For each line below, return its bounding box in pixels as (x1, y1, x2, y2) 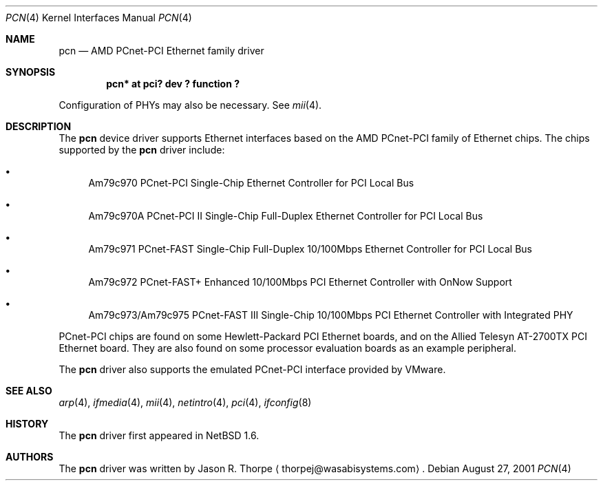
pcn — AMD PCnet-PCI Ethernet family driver (59, 45, 264, 56)
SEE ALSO (6, 385, 52, 397)
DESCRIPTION (6, 120, 72, 132)
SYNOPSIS (6, 66, 56, 78)
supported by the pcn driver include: (59, 144, 225, 156)
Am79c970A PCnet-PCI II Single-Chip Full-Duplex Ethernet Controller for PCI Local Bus (88, 210, 483, 222)
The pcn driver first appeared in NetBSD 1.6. (59, 430, 260, 441)
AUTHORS (6, 451, 54, 463)
